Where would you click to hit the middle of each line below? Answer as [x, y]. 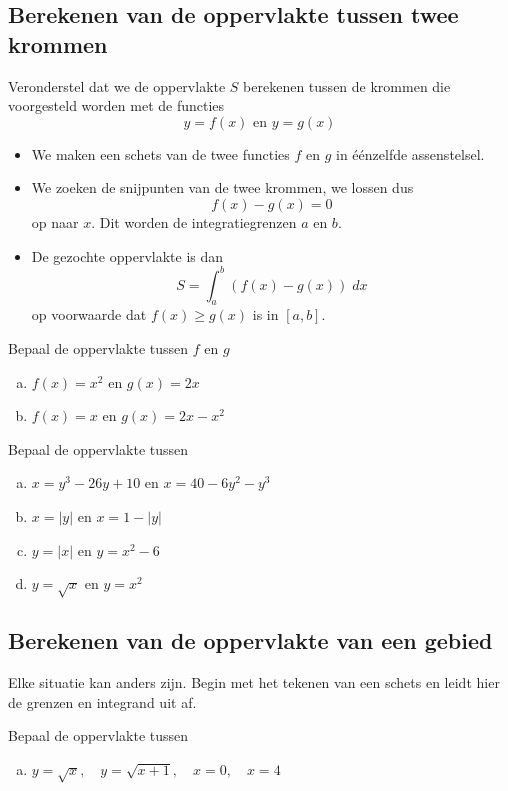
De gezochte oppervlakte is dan [127, 255]
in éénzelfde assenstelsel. [410, 153]
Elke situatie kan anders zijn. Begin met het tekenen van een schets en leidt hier [254, 682]
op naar [55, 221]
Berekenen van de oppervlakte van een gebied [250, 640]
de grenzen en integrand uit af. [102, 701]
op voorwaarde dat [89, 314]
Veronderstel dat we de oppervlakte [117, 85]
